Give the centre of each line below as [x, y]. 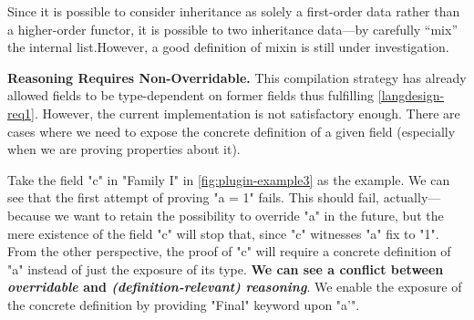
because [29, 215]
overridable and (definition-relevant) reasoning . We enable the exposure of [235, 287]
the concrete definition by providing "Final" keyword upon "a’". [184, 304]
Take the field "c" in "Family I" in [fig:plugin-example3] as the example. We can [229, 179]
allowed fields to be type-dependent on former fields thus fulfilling [191, 95]
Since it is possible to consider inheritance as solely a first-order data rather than [234, 11]
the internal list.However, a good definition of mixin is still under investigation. [228, 47]
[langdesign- [411, 95]
